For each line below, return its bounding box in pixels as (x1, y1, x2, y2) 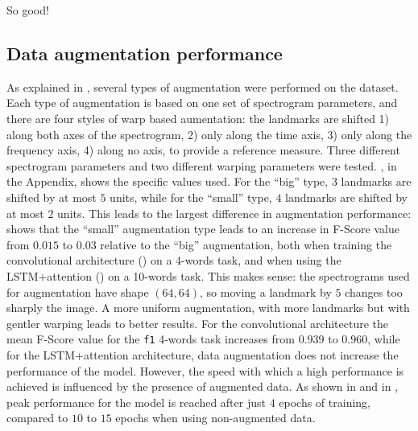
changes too (345, 283, 403, 300)
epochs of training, (279, 393, 370, 410)
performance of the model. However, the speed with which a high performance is (6, 362, 404, 379)
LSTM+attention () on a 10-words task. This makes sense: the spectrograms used (6, 267, 410, 284)
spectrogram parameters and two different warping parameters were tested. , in (6, 157, 397, 174)
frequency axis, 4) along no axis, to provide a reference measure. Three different (6, 142, 400, 158)
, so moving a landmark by (200, 283, 332, 300)
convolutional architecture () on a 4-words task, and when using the (6, 252, 341, 269)
